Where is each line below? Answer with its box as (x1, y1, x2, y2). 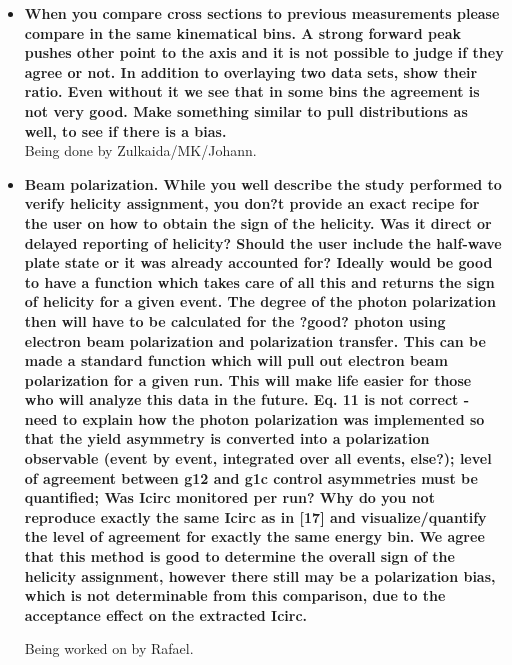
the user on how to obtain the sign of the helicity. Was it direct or (24, 212, 492, 233)
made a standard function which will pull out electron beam (24, 350, 448, 371)
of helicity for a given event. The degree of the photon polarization (24, 291, 496, 312)
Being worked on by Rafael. (24, 638, 194, 659)
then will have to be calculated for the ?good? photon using (24, 310, 446, 331)
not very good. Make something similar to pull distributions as (24, 100, 468, 121)
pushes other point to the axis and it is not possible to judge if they (24, 42, 504, 63)
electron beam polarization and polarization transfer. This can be (24, 330, 486, 351)
